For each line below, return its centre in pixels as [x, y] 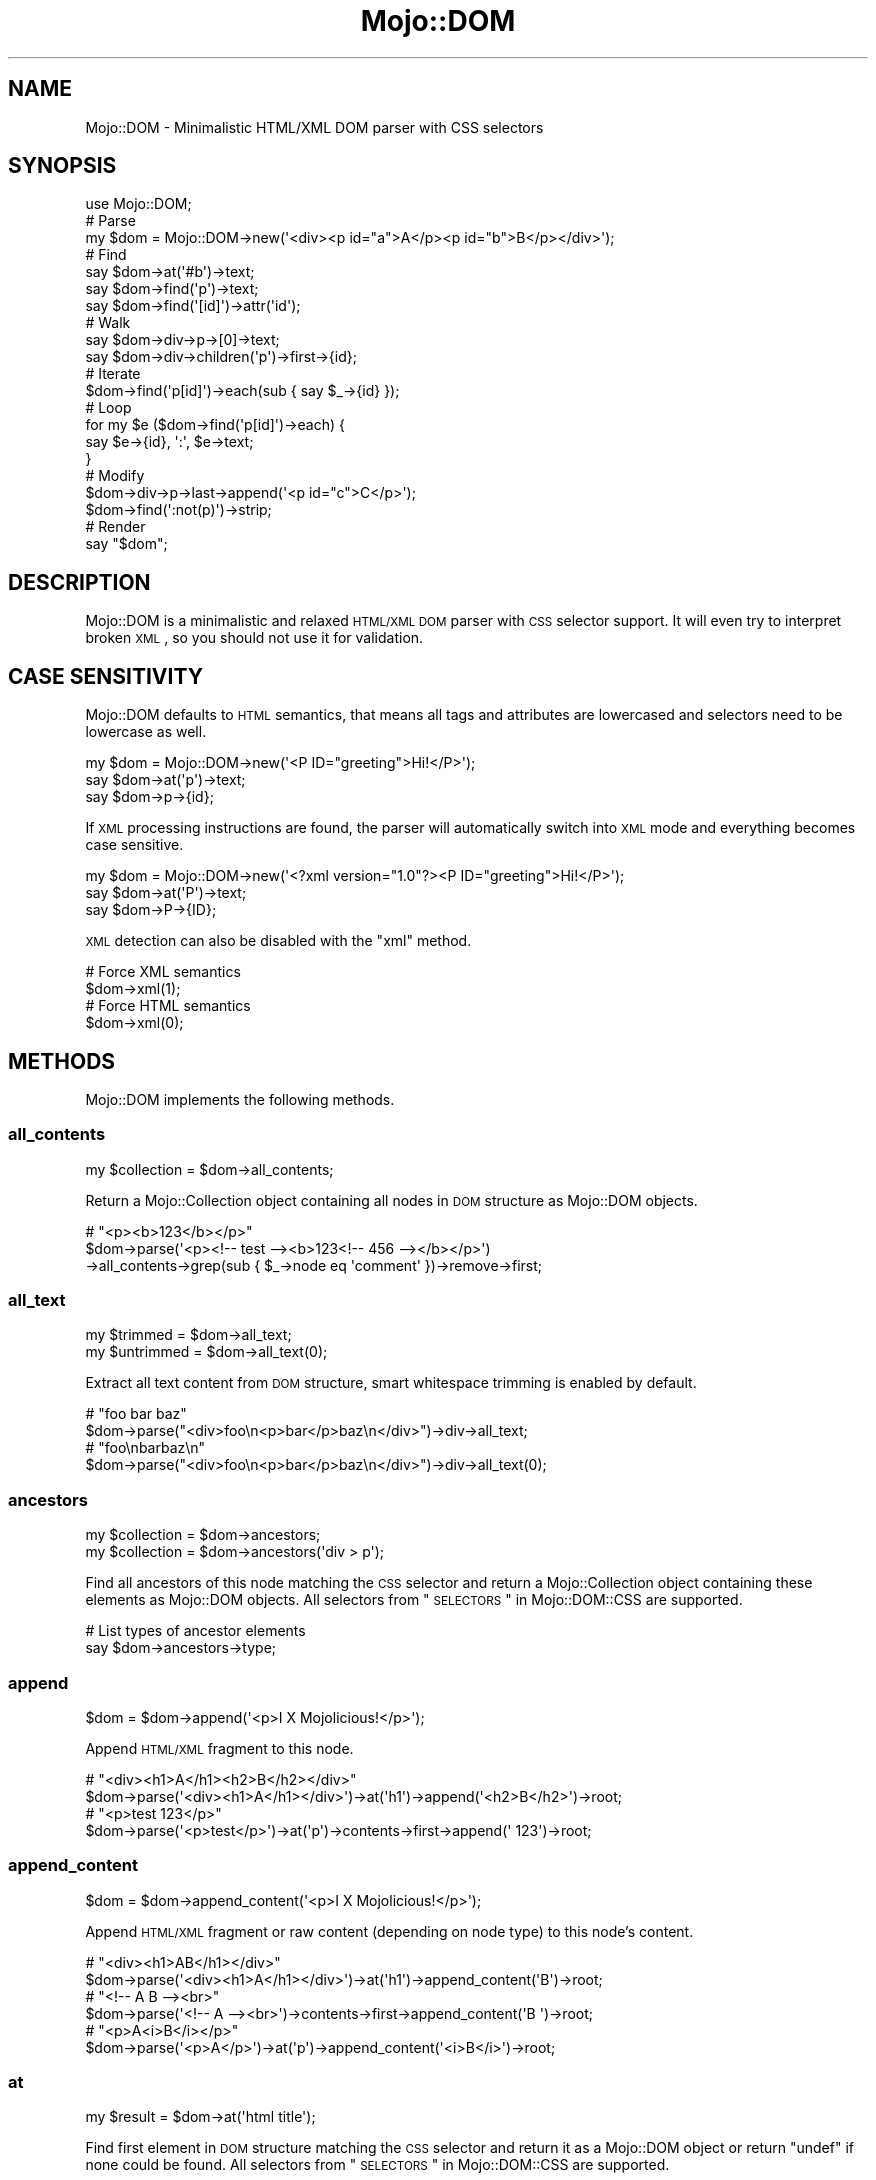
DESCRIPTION [79, 582]
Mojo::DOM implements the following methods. [240, 1099]
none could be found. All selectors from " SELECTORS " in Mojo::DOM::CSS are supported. [377, 2165]
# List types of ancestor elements [195, 1631]
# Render [115, 527]
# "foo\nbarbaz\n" [145, 1448]
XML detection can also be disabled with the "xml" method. [278, 941]
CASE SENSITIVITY [105, 676]
